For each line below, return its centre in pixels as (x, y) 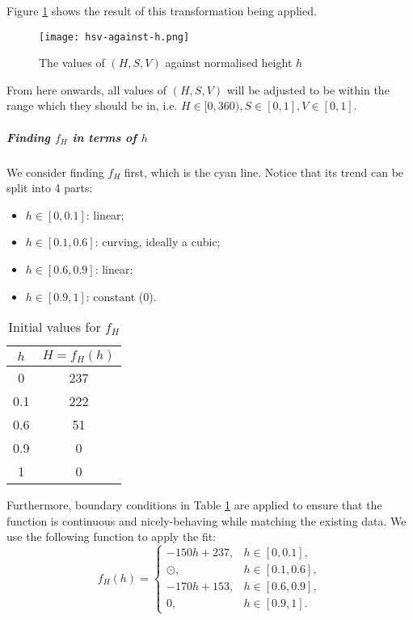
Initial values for (55, 327)
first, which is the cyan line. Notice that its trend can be (264, 172)
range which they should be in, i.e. (92, 105)
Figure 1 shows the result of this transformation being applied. (162, 10)
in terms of (104, 137)
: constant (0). (121, 296)
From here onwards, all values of (87, 89)
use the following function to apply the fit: (112, 536)
